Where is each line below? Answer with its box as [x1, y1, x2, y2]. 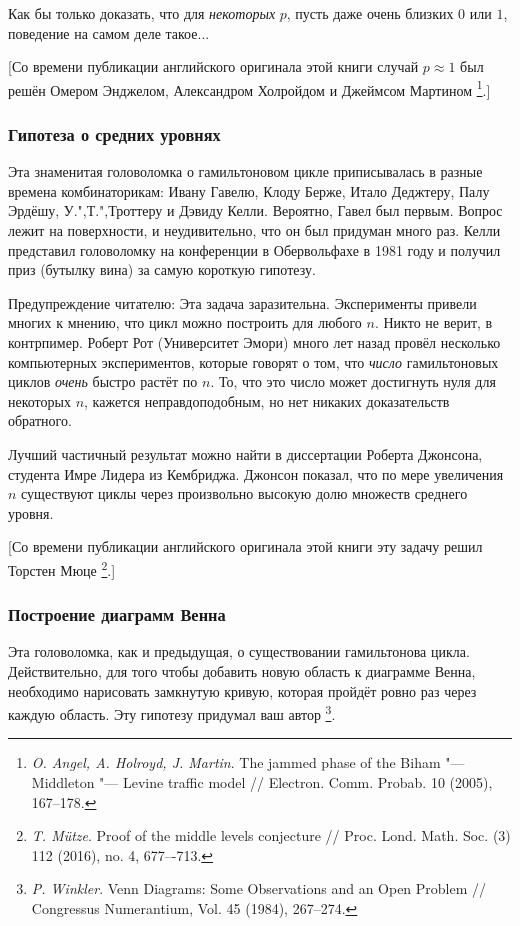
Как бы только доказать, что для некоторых [8, 3, 276, 23]
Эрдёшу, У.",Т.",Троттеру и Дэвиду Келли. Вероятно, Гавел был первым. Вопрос [8, 200, 503, 221]
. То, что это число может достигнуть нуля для [210, 371, 496, 392]
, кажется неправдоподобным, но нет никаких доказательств [84, 390, 450, 411]
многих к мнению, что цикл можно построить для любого [8, 312, 362, 333]
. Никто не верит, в [374, 312, 493, 333]
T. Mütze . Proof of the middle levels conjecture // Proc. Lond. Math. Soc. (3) [31, 825, 511, 846]
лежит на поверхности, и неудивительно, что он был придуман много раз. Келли [8, 220, 501, 241]
